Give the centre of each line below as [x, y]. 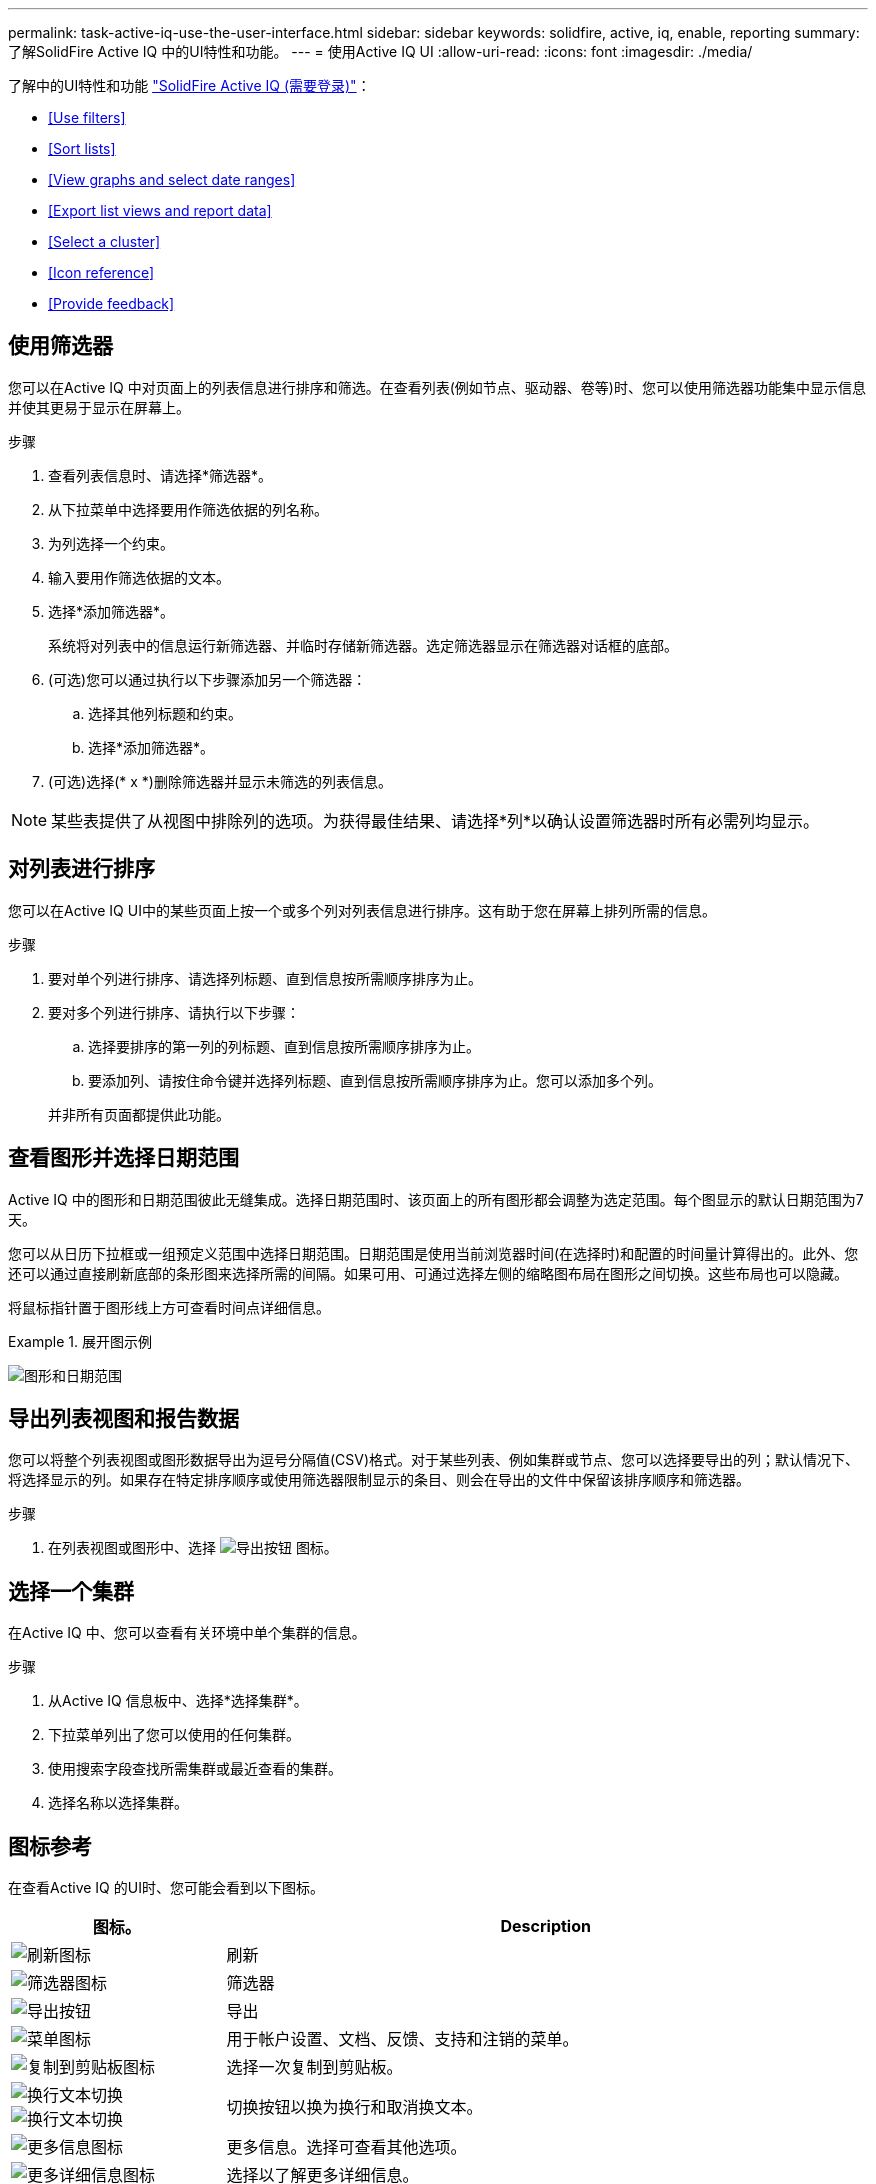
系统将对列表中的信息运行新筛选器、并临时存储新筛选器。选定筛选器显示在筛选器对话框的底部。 [363, 645]
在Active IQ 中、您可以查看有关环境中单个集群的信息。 [187, 1633]
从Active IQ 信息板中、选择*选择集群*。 [178, 1701]
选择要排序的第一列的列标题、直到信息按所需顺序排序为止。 [284, 1046]
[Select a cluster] [104, 241]
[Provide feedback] [111, 303]
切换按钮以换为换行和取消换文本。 [354, 2107]
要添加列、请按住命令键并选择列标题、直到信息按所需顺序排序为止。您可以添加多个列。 [375, 1080]
